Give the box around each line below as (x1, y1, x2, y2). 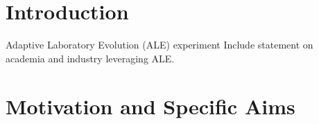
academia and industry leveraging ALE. (6, 51, 175, 65)
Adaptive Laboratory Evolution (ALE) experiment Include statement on (6, 37, 313, 52)
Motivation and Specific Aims (6, 91, 295, 120)
